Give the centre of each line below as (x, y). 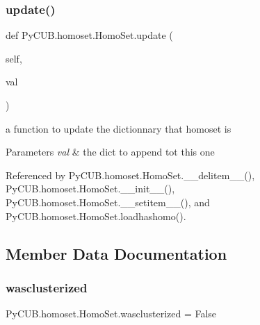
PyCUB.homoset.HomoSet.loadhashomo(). (96, 216)
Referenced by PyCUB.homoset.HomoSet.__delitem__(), (130, 175)
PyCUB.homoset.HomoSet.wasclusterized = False (111, 314)
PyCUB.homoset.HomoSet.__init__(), (90, 189)
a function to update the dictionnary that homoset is (119, 128)
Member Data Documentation (116, 253)
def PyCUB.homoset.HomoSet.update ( (89, 35)
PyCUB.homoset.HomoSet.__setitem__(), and (108, 202)
